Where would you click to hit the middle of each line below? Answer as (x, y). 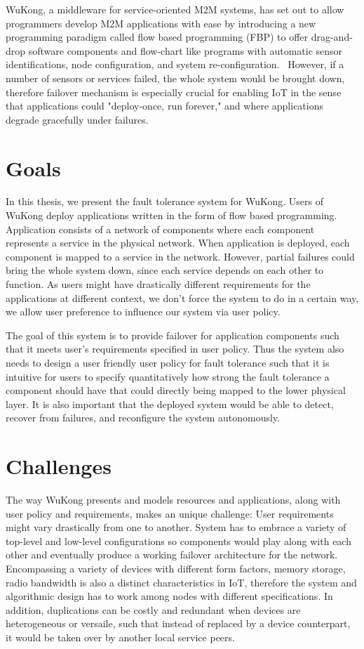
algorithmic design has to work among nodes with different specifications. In (169, 596)
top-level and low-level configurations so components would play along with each (178, 540)
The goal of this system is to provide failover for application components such (173, 335)
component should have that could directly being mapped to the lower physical (176, 390)
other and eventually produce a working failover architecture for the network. (172, 555)
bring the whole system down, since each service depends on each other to (165, 270)
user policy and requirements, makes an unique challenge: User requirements (170, 513)
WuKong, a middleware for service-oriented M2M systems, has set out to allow (175, 9)
